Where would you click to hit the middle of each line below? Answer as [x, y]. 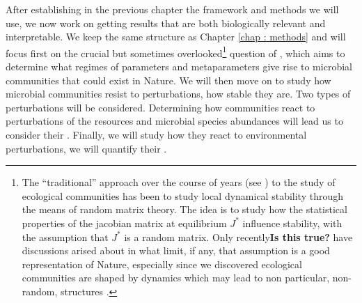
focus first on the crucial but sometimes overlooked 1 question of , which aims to [175, 52]
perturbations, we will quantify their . [86, 148]
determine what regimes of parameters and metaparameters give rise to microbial [179, 67]
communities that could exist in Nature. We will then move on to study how [168, 80]
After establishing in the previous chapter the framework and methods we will [172, 9]
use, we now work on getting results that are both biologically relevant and [166, 23]
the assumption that [65, 236]
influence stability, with [292, 223]
